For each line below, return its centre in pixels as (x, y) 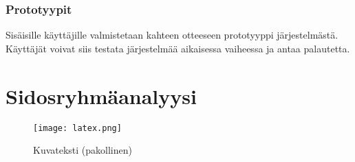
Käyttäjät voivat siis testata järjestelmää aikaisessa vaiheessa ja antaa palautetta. (178, 48)
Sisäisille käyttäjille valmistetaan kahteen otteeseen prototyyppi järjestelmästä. (172, 35)
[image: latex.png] (77, 128)
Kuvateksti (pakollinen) (83, 150)
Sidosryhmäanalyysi (101, 95)
